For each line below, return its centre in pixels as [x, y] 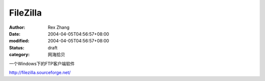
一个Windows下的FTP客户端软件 [42, 63]
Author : [17, 27]
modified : [19, 41]
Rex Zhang [59, 27]
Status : [17, 48]
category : [19, 55]
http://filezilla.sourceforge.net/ [40, 72]
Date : [15, 34]
